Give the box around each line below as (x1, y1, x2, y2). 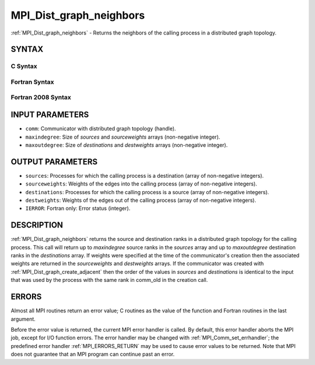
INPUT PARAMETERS (10, 110, 89, 120)
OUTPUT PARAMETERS (10, 157, 98, 167)
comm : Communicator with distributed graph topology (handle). (25, 125, 176, 132)
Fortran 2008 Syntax (10, 94, 71, 102)
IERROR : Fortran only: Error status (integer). (25, 205, 131, 212)
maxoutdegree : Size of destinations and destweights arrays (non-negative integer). (25, 141, 228, 149)
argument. (10, 315, 36, 322)
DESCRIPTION (10, 220, 64, 230)
